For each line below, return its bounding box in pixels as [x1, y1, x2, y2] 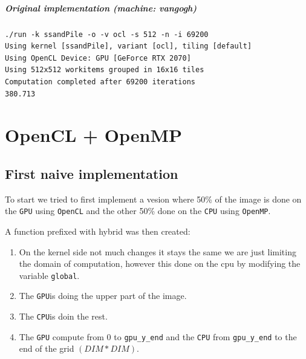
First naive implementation [5, 164, 178, 183]
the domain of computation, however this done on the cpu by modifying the [19, 257, 301, 270]
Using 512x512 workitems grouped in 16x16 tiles [5, 65, 204, 75]
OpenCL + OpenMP [5, 122, 182, 147]
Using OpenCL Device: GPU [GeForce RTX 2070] [5, 53, 191, 62]
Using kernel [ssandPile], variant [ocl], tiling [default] [5, 42, 252, 51]
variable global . [19, 269, 80, 281]
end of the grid [19, 342, 74, 355]
